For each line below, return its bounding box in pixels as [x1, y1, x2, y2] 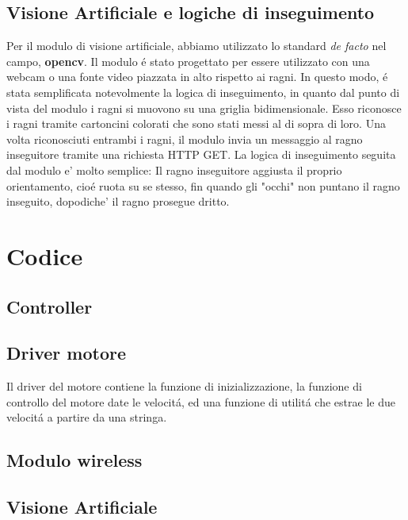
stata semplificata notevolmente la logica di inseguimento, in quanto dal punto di [6, 83, 400, 100]
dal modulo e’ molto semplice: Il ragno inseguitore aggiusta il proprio [6, 161, 342, 178]
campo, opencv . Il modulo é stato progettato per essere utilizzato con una [6, 52, 370, 69]
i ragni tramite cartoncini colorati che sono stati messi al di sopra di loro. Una [6, 115, 386, 132]
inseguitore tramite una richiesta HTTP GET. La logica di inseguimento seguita [6, 146, 396, 163]
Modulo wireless [6, 448, 143, 472]
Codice [6, 239, 83, 272]
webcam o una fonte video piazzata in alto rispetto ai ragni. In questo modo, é [6, 68, 388, 85]
